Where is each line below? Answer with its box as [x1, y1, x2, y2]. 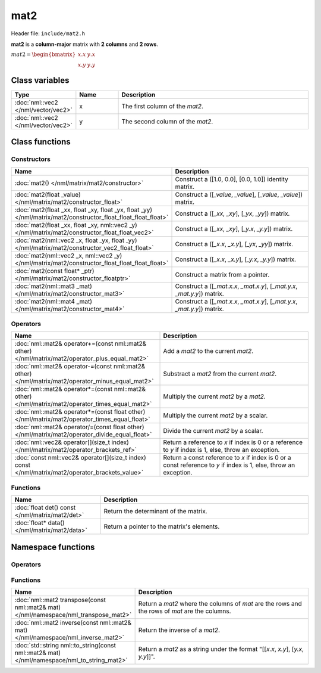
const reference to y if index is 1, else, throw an [163, 461, 295, 469]
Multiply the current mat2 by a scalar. [163, 411, 268, 420]
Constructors [11, 155, 51, 163]
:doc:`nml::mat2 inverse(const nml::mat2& [14, 619, 132, 627]
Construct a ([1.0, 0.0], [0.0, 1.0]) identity [175, 175, 288, 183]
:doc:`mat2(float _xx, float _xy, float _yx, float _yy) [14, 206, 153, 214]
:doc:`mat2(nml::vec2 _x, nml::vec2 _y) [14, 251, 122, 259]
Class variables [11, 75, 70, 85]
